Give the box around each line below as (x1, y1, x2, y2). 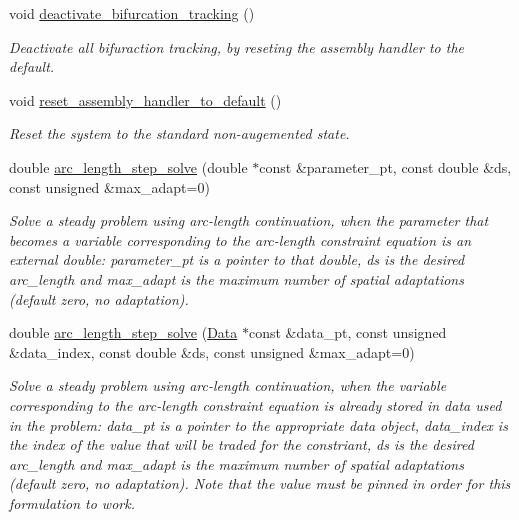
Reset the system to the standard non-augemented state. (9, 123, 350, 144)
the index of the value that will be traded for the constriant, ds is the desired (9, 434, 474, 455)
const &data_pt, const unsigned (248, 322, 447, 343)
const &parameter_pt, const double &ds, (259, 156, 512, 177)
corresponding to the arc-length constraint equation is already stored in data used (9, 394, 502, 415)
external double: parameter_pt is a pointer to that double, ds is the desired (9, 249, 465, 270)
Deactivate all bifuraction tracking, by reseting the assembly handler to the (9, 36, 465, 57)
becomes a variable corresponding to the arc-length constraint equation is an (9, 229, 472, 250)
